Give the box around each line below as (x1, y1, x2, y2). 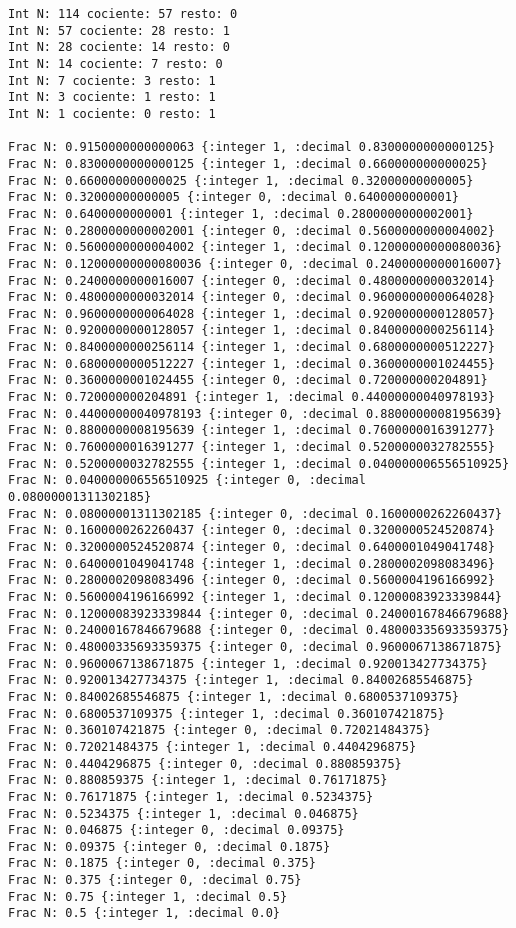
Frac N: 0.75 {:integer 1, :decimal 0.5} (8, 889, 288, 904)
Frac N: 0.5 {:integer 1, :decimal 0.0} (8, 906, 281, 921)
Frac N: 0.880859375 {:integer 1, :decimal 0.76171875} (8, 773, 388, 788)
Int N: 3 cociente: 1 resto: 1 (8, 90, 216, 105)
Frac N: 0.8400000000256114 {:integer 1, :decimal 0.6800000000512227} (8, 340, 495, 355)
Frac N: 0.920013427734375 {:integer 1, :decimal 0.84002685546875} (8, 673, 474, 688)
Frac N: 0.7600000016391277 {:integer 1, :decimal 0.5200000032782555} (8, 440, 495, 455)
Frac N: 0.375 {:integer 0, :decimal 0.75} (8, 873, 302, 888)
